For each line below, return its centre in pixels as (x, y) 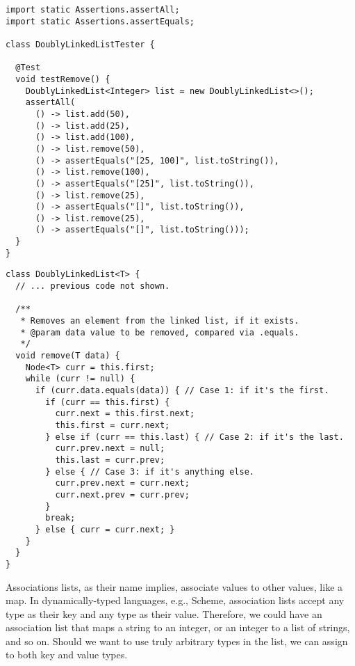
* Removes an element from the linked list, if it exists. (160, 321)
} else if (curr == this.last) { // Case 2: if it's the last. (195, 437)
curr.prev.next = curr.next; (122, 483)
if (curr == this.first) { (108, 402)
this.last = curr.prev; (110, 460)
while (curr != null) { (80, 379)
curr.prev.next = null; (110, 449)
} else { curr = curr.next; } (105, 529)
